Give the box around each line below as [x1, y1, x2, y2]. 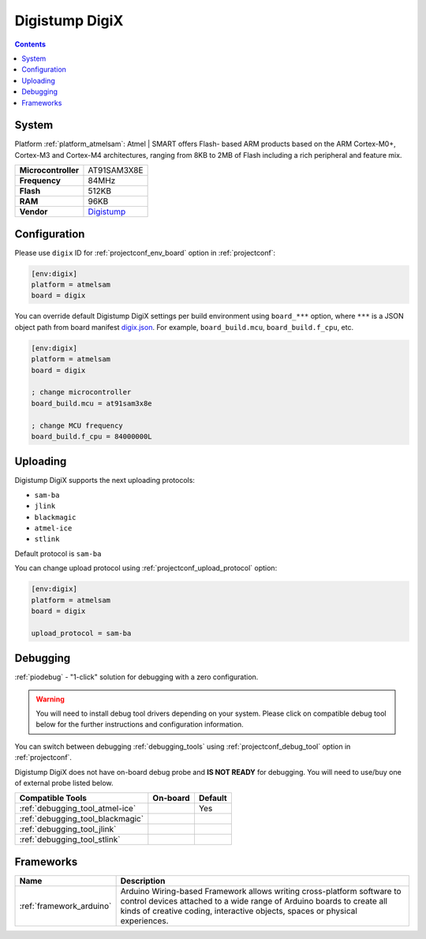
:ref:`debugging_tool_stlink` [19, 834, 121, 845]
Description [120, 875, 166, 886]
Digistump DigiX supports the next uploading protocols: [14, 476, 195, 485]
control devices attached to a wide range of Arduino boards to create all [120, 896, 388, 907]
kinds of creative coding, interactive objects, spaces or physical [120, 905, 358, 916]
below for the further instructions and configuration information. [35, 720, 244, 729]
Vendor [19, 206, 48, 217]
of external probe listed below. [14, 778, 114, 787]
